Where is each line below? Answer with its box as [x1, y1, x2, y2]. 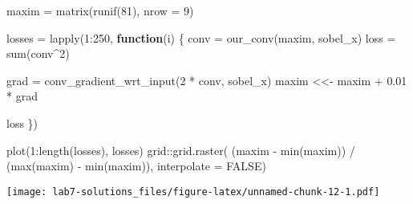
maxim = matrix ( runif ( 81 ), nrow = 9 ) [6, 2, 194, 18]
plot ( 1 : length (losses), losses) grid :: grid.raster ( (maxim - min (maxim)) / [6, 141, 355, 158]
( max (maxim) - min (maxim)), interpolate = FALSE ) [6, 157, 266, 174]
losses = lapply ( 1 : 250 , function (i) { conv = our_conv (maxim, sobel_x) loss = [6, 29, 396, 46]
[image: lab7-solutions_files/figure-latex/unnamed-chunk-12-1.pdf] [6, 186, 380, 198]
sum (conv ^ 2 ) [6, 45, 70, 62]
